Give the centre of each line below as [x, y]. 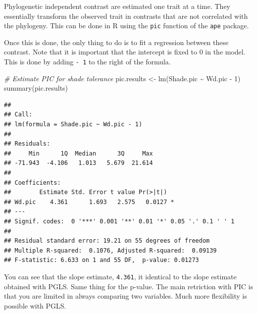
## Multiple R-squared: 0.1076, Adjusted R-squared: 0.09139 [110, 250]
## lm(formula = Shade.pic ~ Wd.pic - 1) [73, 125]
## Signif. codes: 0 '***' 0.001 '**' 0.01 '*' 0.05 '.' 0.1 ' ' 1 [119, 221]
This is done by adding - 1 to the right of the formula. [87, 62]
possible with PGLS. [35, 305]
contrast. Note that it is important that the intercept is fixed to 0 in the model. [125, 52]
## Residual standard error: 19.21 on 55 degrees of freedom [107, 241]
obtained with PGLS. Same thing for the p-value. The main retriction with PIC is [128, 286]
